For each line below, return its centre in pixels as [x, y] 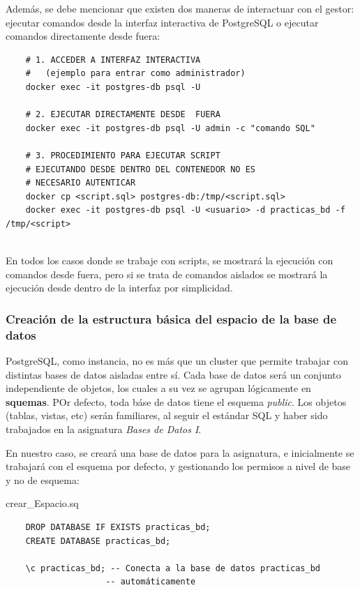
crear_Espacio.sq [42, 503]
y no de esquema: [43, 479]
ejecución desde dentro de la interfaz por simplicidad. [119, 288]
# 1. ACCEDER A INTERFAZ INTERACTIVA [113, 60]
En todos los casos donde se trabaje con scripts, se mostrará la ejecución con [170, 260]
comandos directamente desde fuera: [83, 36]
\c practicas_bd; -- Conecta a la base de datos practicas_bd [173, 568]
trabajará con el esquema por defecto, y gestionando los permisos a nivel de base [178, 466]
